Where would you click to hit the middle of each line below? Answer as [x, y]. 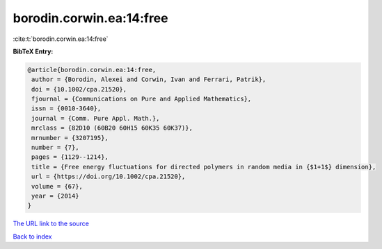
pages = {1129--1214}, [70, 157]
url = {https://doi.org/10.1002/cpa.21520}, [109, 177]
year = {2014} [55, 196]
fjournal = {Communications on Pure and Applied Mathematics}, [142, 99]
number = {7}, [55, 148]
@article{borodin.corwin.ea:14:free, [92, 70]
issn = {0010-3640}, [66, 109]
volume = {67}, [57, 186]
